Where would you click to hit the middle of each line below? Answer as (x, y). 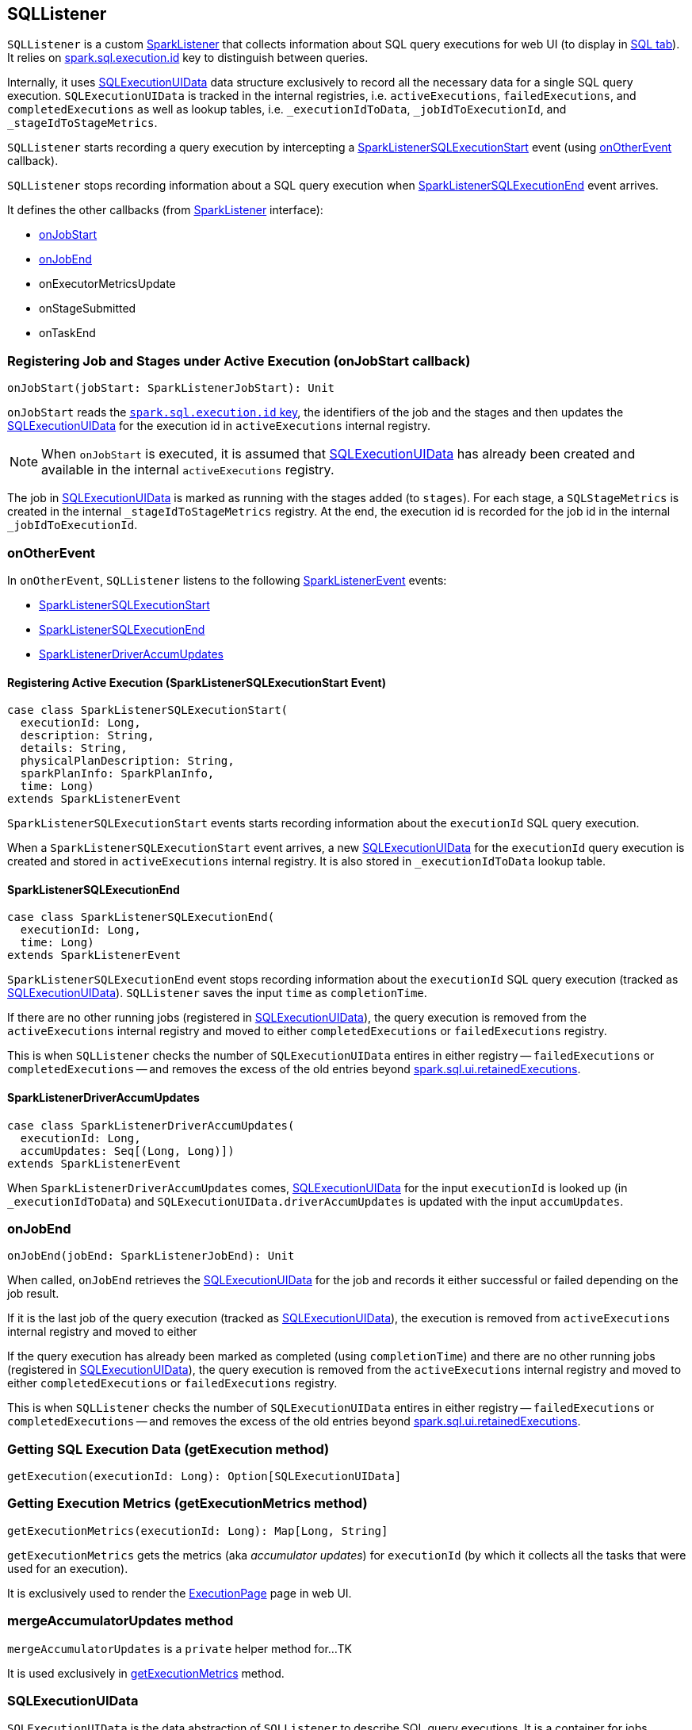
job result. (33, 1294)
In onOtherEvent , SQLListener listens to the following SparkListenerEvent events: (227, 580)
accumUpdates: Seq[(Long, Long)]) (127, 1151)
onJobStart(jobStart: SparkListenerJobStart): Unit (171, 388)
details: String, (74, 748)
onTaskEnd (67, 333)
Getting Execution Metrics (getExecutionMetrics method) (187, 1504)
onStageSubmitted (88, 309)
